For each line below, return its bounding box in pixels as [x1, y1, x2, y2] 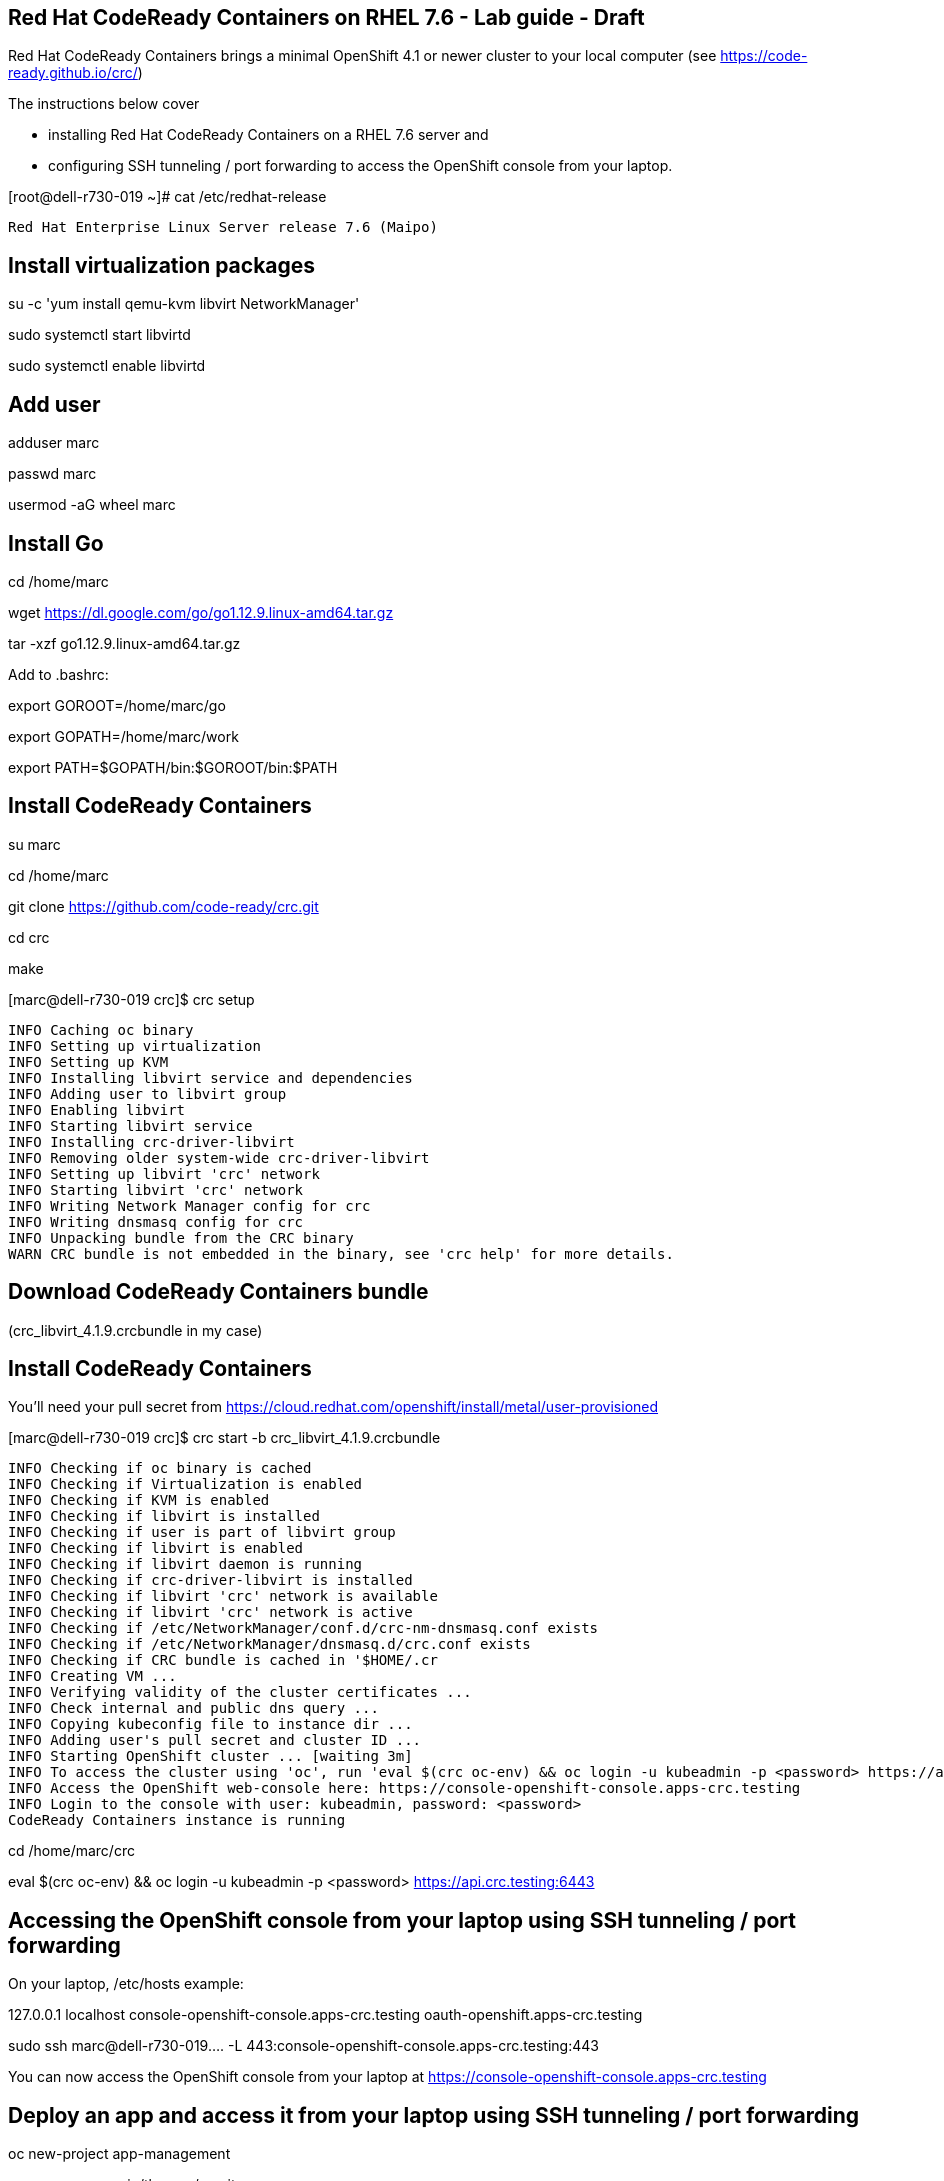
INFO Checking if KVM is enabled [8, 1492, 270, 1509]
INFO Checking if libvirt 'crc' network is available [8, 1588, 438, 1605]
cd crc [8, 928, 50, 946]
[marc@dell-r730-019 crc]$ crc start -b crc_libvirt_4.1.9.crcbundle [8, 1429, 441, 1447]
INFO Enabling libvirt [8, 1101, 186, 1118]
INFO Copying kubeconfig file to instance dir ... [8, 1716, 413, 1733]
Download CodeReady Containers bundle [8, 1279, 429, 1305]
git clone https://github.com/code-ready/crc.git [8, 897, 319, 915]
